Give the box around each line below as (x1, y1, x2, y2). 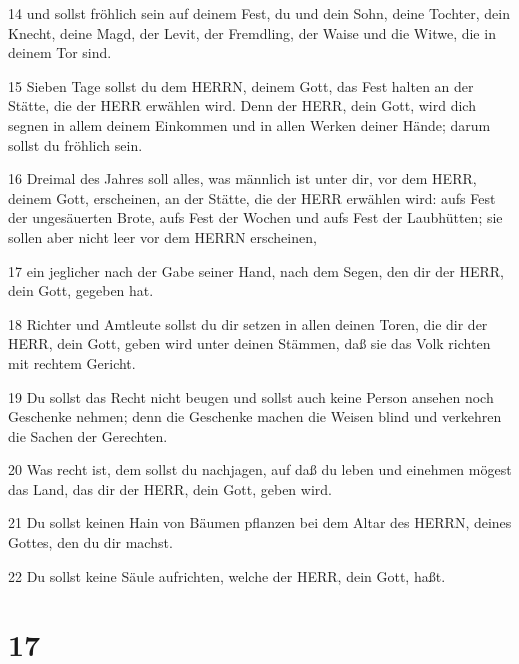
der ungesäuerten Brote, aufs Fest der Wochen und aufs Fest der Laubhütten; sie (8, 207, 503, 228)
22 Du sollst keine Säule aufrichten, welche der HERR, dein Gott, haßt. (8, 565, 446, 586)
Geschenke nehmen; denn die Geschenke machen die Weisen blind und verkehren (8, 406, 502, 427)
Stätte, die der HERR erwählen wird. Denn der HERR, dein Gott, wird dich (8, 95, 476, 116)
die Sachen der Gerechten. (8, 425, 168, 446)
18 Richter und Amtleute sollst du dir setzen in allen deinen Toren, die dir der (8, 313, 488, 334)
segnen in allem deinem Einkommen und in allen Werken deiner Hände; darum (8, 114, 491, 135)
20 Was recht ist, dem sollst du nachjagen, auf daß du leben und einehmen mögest (8, 459, 512, 480)
